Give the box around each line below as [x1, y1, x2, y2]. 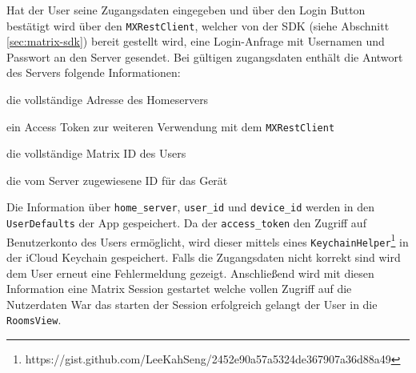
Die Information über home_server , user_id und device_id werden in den [6, 199, 375, 215]
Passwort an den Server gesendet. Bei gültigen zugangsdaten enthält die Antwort [6, 48, 403, 65]
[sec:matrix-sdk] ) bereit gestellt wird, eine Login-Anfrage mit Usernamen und [6, 33, 385, 50]
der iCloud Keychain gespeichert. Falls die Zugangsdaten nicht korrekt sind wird [6, 249, 401, 266]
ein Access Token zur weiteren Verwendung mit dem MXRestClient [6, 118, 335, 134]
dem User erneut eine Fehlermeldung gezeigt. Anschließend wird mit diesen [6, 264, 374, 281]
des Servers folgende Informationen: [6, 64, 181, 81]
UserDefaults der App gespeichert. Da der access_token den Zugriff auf [6, 215, 366, 231]
